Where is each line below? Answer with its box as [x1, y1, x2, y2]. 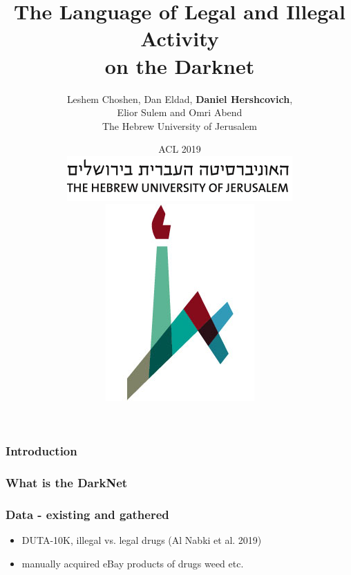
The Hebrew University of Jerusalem [102, 118, 258, 133]
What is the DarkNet [6, 473, 128, 491]
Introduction [6, 442, 77, 460]
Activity [140, 24, 219, 53]
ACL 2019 [158, 142, 201, 156]
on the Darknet [104, 51, 255, 79]
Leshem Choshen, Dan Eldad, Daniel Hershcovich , [66, 91, 293, 106]
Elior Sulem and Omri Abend [117, 105, 243, 120]
